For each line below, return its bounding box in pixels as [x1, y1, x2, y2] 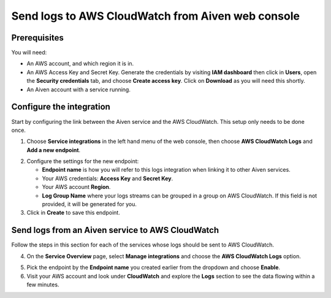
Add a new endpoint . [26, 146, 81, 153]
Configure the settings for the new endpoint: [26, 158, 139, 165]
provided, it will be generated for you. [42, 201, 137, 208]
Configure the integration [11, 102, 110, 112]
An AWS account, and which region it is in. [26, 60, 134, 67]
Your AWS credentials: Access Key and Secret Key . [42, 175, 173, 182]
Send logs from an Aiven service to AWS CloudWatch [11, 225, 219, 235]
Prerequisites [11, 32, 64, 43]
